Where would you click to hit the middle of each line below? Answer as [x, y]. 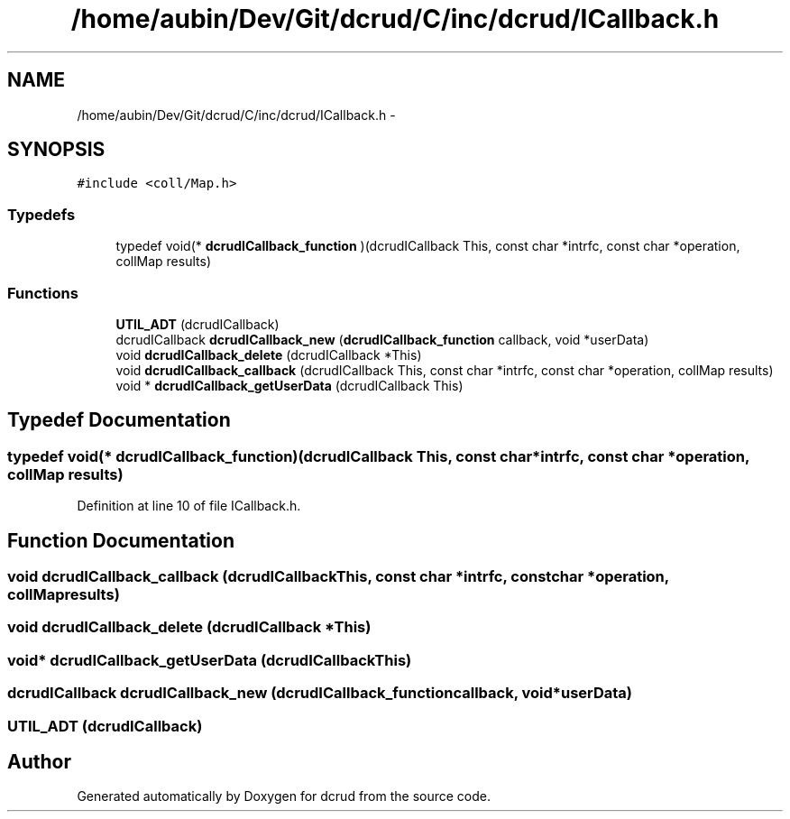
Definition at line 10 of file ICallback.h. [189, 506]
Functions [43, 293]
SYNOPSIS [56, 150]
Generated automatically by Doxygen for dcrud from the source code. [284, 796]
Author [39, 761]
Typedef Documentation [119, 420]
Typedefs [41, 214]
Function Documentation [121, 540]
